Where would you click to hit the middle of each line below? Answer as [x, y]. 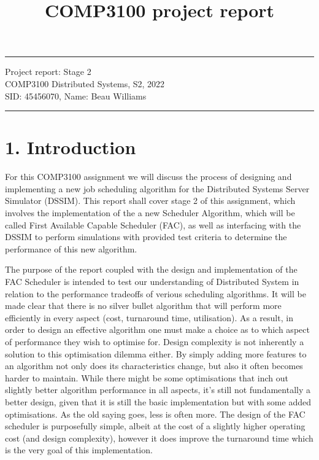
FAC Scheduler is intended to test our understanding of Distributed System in [152, 282]
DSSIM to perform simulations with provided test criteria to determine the [146, 237]
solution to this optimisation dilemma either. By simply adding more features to [156, 353]
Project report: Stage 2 [48, 72]
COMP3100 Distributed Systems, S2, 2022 [85, 83]
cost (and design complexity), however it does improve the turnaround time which [159, 438]
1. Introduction [71, 147]
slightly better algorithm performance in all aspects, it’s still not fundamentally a [158, 390]
